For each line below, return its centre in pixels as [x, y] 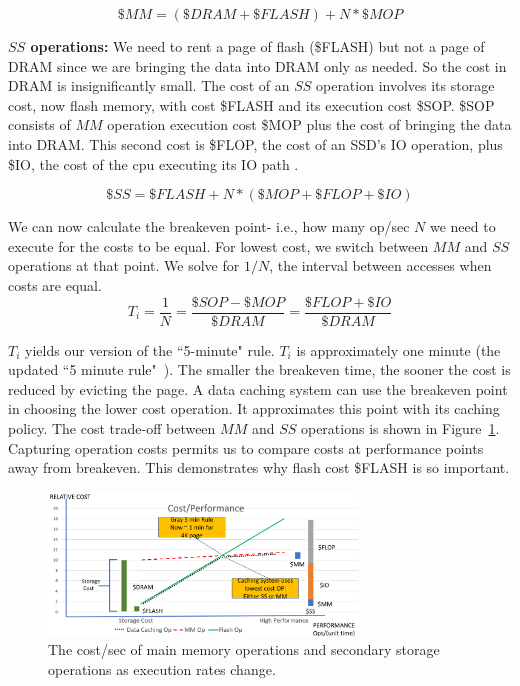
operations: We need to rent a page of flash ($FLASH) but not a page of [257, 46]
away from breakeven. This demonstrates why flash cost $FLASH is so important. [259, 467]
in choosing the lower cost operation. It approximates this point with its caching [254, 408]
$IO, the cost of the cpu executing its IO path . [153, 163]
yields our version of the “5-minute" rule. [150, 349]
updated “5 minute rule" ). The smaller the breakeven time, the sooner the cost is [259, 369]
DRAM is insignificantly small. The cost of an [149, 85]
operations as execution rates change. [162, 668]
